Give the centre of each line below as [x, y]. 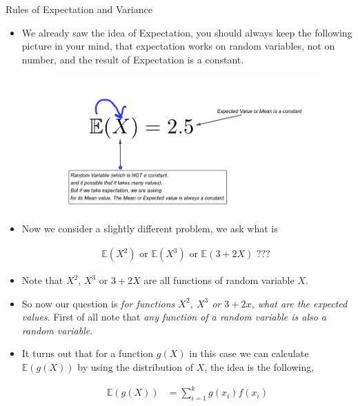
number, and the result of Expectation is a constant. [133, 59]
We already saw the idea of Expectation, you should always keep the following [187, 32]
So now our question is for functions [98, 303]
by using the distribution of [136, 367]
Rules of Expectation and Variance [79, 9]
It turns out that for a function [88, 353]
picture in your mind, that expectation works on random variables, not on [178, 46]
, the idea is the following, [259, 367]
